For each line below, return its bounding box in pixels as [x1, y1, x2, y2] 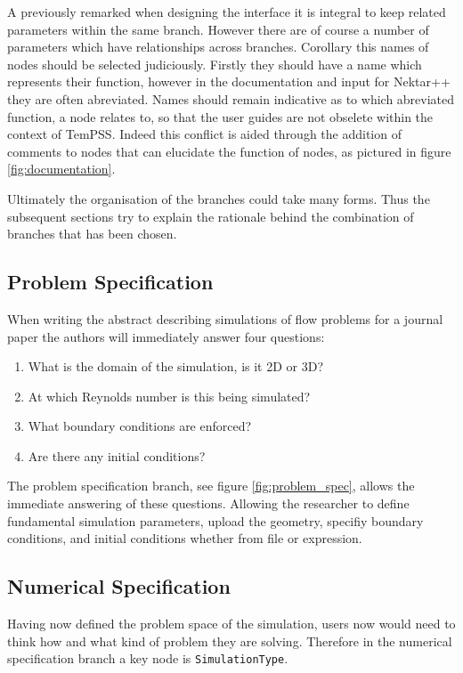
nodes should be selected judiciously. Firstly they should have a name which [7, 54, 422, 73]
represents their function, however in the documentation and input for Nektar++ [7, 72, 451, 91]
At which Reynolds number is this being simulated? [28, 386, 311, 405]
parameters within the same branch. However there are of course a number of [7, 20, 429, 38]
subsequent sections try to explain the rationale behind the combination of [7, 207, 414, 225]
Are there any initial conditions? [28, 446, 206, 465]
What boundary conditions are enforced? [28, 417, 252, 435]
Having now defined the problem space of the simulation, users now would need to [7, 614, 456, 633]
